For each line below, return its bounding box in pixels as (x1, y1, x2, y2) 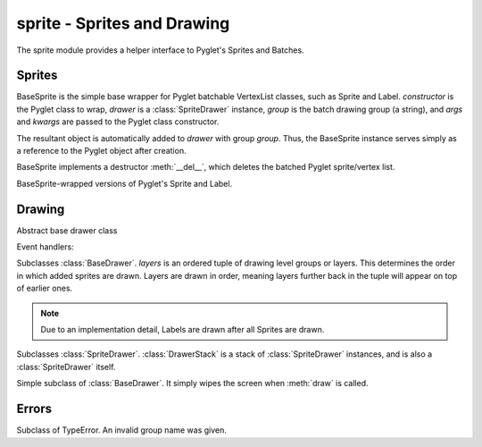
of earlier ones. (16, 283, 73, 294)
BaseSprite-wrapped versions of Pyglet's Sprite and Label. (16, 178, 232, 189)
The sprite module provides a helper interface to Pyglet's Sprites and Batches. (16, 45, 304, 55)
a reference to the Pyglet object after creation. (16, 146, 187, 156)
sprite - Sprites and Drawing (16, 13, 230, 33)
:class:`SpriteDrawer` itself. (16, 361, 116, 372)
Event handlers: (16, 241, 75, 252)
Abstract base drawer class (16, 224, 118, 236)
